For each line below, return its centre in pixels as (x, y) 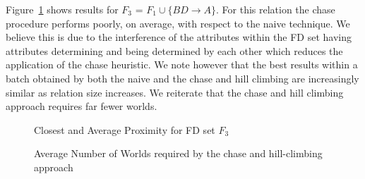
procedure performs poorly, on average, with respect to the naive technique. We (178, 23)
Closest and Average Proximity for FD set (125, 129)
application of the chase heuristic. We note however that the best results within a (182, 64)
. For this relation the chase (276, 9)
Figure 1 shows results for (62, 9)
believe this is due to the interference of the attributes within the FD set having (179, 37)
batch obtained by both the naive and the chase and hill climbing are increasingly (182, 78)
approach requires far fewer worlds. (82, 106)
